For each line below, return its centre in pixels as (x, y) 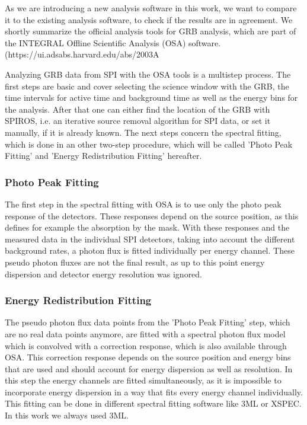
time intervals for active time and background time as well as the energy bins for (151, 98)
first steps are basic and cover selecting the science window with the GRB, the (147, 86)
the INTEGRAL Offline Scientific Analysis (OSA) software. (113, 42)
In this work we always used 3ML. (67, 415)
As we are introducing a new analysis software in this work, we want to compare (151, 8)
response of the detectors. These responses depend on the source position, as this (152, 215)
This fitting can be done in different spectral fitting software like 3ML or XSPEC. (153, 403)
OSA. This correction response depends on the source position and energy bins (148, 357)
